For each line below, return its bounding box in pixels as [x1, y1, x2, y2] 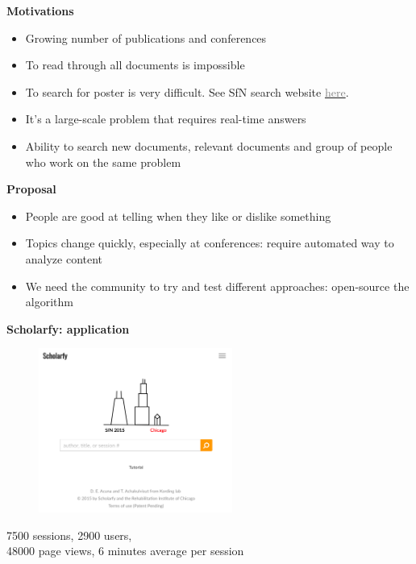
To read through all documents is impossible [25, 56, 245, 73]
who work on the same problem [25, 153, 181, 170]
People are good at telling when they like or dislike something [25, 207, 331, 224]
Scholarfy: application [6, 320, 130, 337]
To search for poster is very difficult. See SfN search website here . [25, 83, 349, 100]
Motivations [6, 2, 74, 19]
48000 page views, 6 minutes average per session [6, 542, 244, 559]
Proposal [6, 180, 56, 197]
